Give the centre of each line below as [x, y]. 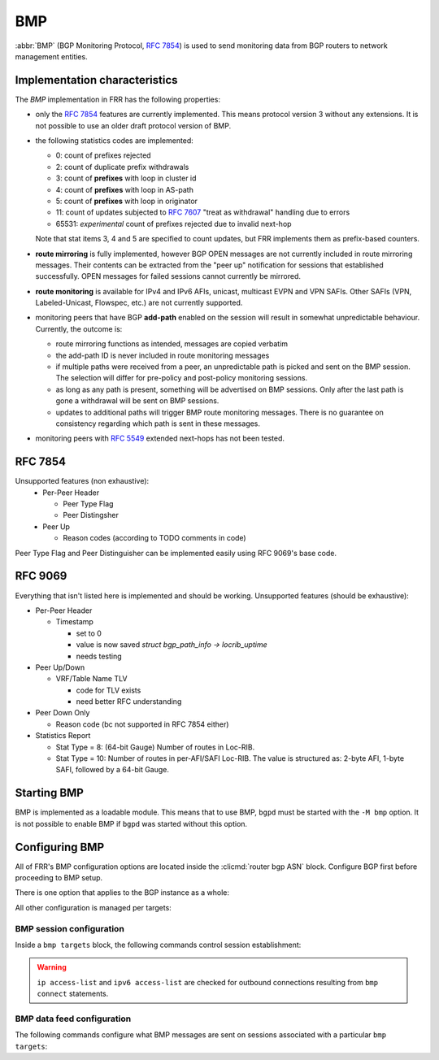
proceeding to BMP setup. [59, 878]
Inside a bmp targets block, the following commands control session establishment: [158, 945]
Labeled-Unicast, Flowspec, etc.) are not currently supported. [139, 303]
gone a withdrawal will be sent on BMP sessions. [137, 401]
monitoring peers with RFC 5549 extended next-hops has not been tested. [160, 438]
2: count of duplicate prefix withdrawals [122, 167]
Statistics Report [63, 736]
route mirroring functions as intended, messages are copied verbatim [172, 344]
